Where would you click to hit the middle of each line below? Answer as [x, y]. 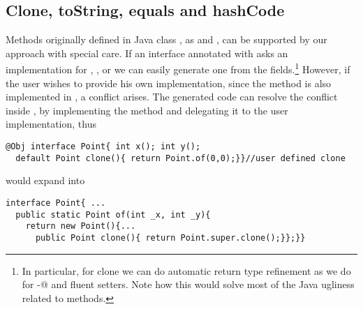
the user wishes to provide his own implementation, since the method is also [169, 83]
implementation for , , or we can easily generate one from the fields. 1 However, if [178, 68]
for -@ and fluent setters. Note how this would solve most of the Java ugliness [188, 284]
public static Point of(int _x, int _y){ [113, 214]
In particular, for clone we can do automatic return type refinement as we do [186, 270]
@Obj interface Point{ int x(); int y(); [103, 147]
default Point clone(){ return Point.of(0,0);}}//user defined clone [180, 158]
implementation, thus [51, 124]
